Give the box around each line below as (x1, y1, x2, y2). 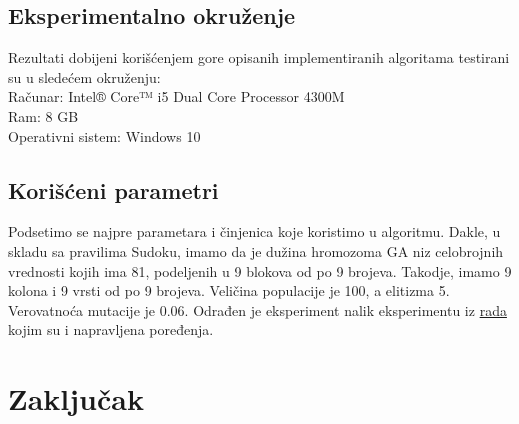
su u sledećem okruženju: (8, 66, 161, 87)
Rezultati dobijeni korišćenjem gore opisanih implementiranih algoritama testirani (8, 47, 510, 68)
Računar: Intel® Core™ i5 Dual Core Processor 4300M (8, 86, 345, 107)
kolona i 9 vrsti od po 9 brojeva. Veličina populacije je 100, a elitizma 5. (8, 280, 450, 301)
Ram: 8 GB (8, 105, 79, 126)
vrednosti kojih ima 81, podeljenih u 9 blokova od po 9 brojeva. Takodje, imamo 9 (8, 260, 512, 281)
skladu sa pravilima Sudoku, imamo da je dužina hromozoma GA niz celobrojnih (8, 240, 504, 261)
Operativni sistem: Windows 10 (8, 125, 201, 146)
